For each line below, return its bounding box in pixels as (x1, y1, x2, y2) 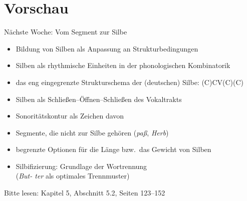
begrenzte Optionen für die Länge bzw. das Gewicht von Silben (16, 144, 211, 154)
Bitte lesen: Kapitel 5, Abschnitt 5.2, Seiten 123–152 (4, 187, 165, 198)
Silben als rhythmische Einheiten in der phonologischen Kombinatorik (16, 60, 230, 70)
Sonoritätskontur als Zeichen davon (16, 110, 124, 121)
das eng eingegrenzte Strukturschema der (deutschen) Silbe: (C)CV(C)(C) (16, 76, 244, 87)
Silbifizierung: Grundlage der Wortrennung (16, 160, 147, 171)
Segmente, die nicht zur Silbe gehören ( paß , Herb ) (16, 127, 169, 137)
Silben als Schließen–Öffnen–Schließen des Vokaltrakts (16, 93, 182, 104)
